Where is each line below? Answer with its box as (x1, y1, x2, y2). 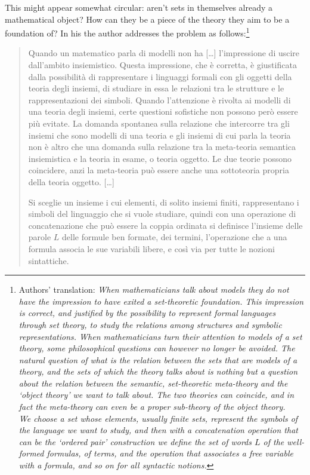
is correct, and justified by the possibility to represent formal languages (18, 307, 276, 319)
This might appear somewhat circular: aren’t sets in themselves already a (5, 1, 273, 13)
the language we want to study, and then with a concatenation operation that (18, 424, 298, 436)
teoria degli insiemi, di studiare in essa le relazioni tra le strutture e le (28, 82, 284, 94)
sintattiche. (28, 254, 69, 266)
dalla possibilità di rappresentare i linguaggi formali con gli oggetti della (28, 70, 292, 82)
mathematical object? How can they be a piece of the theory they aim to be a (5, 13, 290, 25)
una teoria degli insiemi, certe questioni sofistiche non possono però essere (28, 105, 298, 118)
